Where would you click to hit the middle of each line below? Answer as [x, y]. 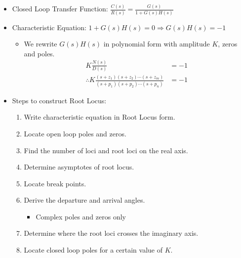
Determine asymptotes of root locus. [79, 167]
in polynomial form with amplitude [157, 44]
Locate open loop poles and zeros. [75, 133]
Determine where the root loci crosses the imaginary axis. [111, 233]
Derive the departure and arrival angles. [84, 200]
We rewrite [40, 44]
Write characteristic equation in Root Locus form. [100, 117]
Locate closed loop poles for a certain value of [93, 250]
